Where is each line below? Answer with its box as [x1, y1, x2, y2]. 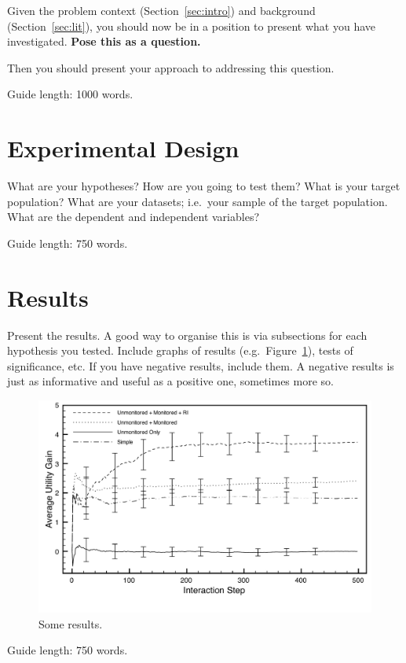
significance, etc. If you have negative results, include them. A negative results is [7, 357, 394, 374]
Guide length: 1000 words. [7, 86, 134, 102]
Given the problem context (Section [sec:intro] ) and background [7, 2, 316, 18]
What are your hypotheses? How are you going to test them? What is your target [7, 178, 401, 194]
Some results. [38, 615, 103, 632]
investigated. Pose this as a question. [7, 33, 201, 50]
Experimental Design [7, 132, 240, 164]
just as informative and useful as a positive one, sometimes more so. [7, 373, 334, 389]
